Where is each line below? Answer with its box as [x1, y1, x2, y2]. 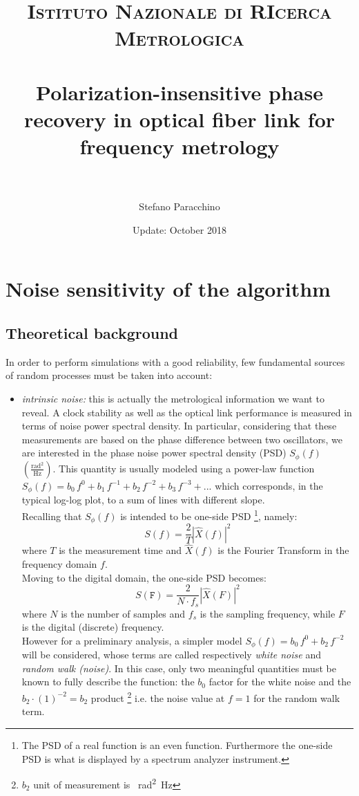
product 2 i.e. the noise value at [90, 689, 225, 705]
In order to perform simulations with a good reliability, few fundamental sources [6, 354, 345, 369]
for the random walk [253, 690, 340, 705]
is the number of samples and [61, 606, 186, 620]
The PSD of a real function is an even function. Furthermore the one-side [21, 737, 333, 752]
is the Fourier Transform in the [217, 543, 349, 557]
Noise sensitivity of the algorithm [6, 275, 331, 303]
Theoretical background [6, 322, 179, 344]
